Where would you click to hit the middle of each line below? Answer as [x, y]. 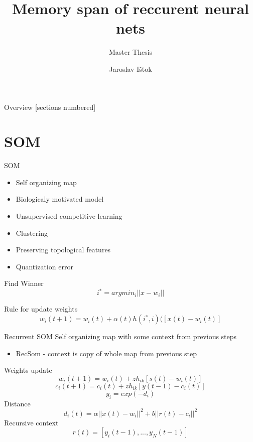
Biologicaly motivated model [60, 199]
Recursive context [31, 422]
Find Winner [24, 283]
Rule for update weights [41, 309]
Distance [17, 403]
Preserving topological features [63, 250]
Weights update [28, 370]
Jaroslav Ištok [131, 68]
